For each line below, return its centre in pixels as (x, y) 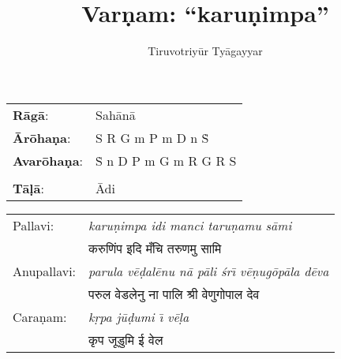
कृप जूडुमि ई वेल (126, 339)
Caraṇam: (40, 316)
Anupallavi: (45, 271)
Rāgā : (31, 114)
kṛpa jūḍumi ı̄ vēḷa (139, 316)
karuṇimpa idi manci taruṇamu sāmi (190, 225)
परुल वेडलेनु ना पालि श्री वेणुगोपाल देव (174, 294)
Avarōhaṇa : (48, 160)
